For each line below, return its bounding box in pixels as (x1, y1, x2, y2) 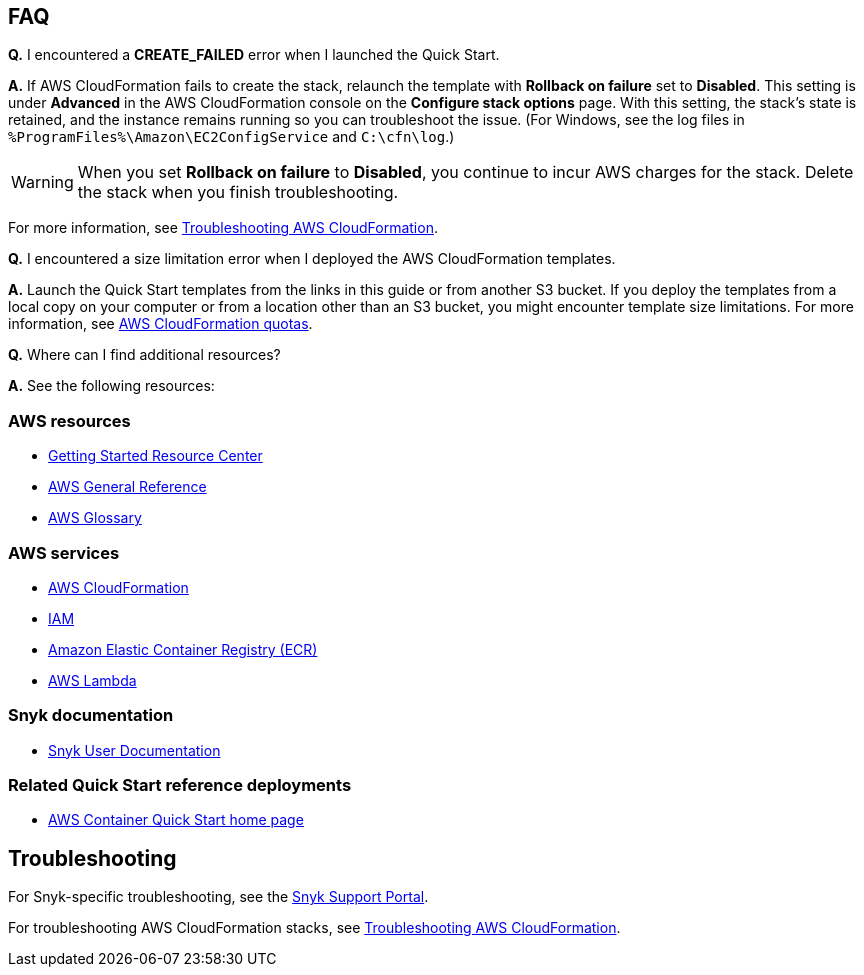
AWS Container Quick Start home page (48, 811, 304, 829)
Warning (11, 172, 74, 193)
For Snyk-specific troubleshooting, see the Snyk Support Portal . (8, 888, 429, 906)
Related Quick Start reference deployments (8, 775, 352, 796)
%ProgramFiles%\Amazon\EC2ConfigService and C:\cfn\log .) (8, 128, 455, 146)
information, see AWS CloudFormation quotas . (8, 315, 313, 333)
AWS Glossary (48, 509, 142, 527)
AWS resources (8, 410, 131, 431)
